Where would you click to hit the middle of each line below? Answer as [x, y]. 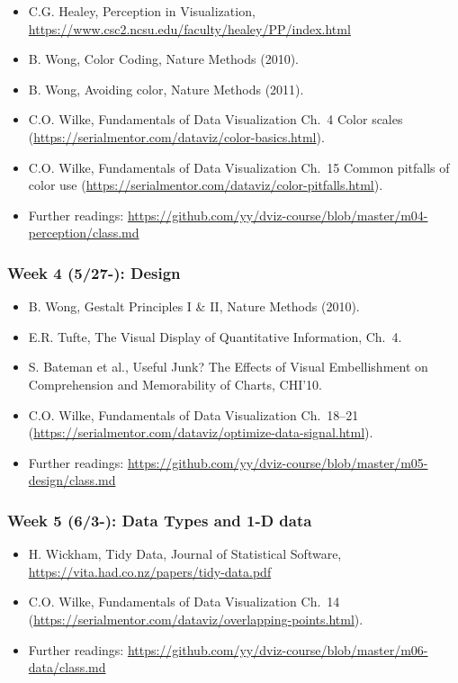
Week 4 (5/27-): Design [94, 272]
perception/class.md [84, 233]
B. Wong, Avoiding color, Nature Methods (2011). [166, 89]
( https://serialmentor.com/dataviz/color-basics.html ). [176, 136]
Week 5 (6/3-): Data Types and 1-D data [160, 520]
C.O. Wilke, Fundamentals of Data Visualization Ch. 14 [184, 602]
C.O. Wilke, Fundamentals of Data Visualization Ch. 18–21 [193, 414]
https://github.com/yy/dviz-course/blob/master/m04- [278, 215]
